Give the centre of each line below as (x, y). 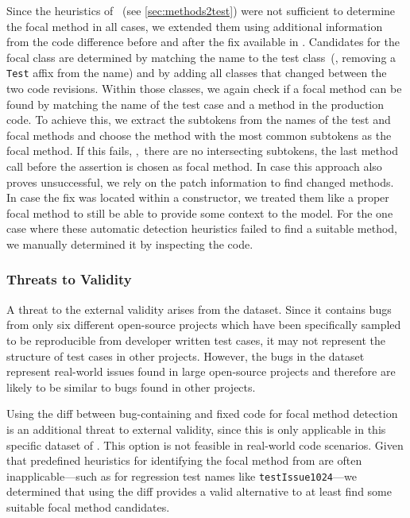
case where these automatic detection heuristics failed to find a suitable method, (202, 228)
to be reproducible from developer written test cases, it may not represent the (196, 340)
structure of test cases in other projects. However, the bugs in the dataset (186, 356)
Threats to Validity (69, 279)
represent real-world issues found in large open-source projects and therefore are (201, 371)
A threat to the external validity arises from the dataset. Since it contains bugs (199, 309)
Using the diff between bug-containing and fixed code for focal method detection (202, 414)
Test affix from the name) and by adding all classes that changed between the (197, 73)
